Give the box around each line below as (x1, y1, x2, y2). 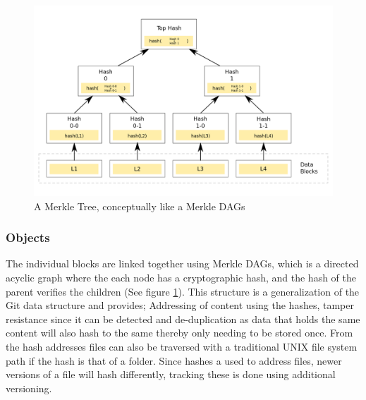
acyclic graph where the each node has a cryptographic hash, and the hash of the (6, 269, 356, 284)
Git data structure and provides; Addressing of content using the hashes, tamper (6, 298, 354, 313)
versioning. (6, 380, 52, 395)
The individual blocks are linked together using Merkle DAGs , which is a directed (6, 256, 359, 271)
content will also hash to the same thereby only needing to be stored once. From (6, 325, 353, 340)
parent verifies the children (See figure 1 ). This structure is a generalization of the (6, 284, 360, 298)
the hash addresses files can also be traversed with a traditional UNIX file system (6, 339, 358, 353)
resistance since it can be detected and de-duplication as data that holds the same (6, 311, 360, 326)
